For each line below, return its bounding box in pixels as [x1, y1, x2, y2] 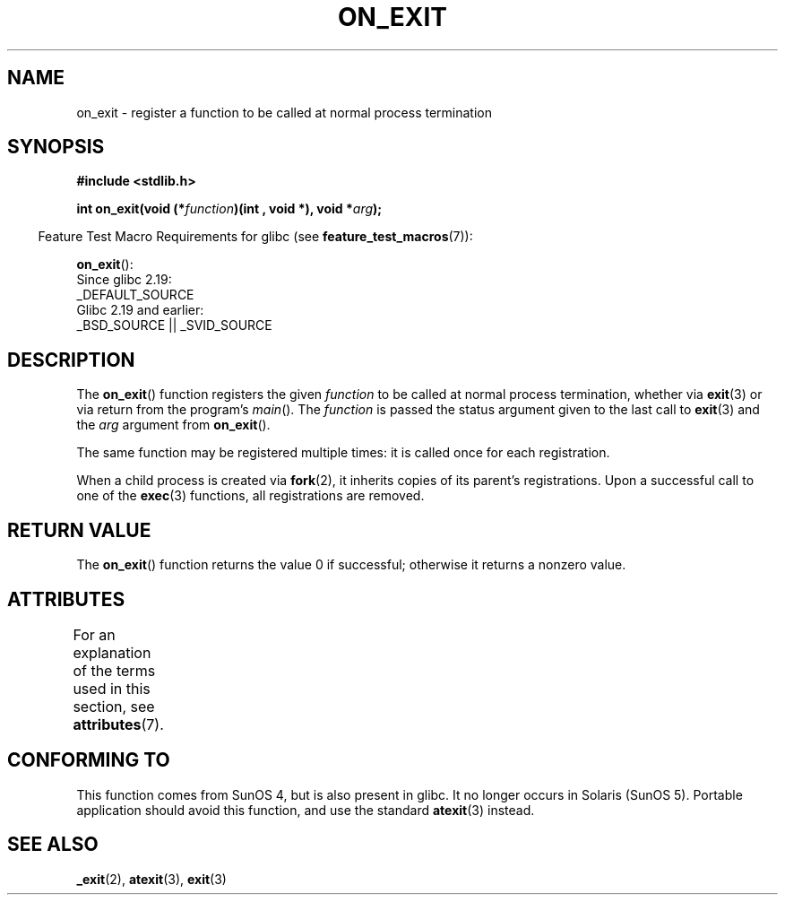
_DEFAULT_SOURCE [76, 287, 194, 303]
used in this [73, 679, 151, 698]
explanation [73, 643, 151, 662]
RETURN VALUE [7, 518, 151, 542]
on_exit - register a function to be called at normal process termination [76, 104, 492, 120]
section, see [73, 697, 155, 716]
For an [73, 625, 116, 644]
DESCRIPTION [7, 348, 135, 371]
